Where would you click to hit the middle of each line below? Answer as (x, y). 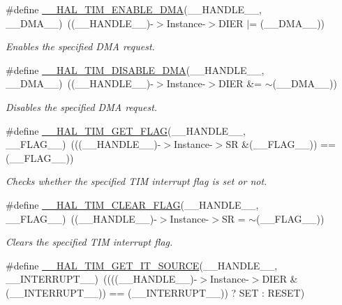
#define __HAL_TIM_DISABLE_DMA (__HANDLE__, (135, 69)
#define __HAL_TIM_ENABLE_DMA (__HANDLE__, (134, 9)
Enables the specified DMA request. (80, 46)
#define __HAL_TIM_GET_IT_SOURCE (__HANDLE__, (142, 265)
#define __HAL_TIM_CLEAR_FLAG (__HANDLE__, (132, 204)
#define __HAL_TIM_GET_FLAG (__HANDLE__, (126, 130)
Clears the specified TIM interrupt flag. (89, 242)
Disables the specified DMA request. (82, 106)
